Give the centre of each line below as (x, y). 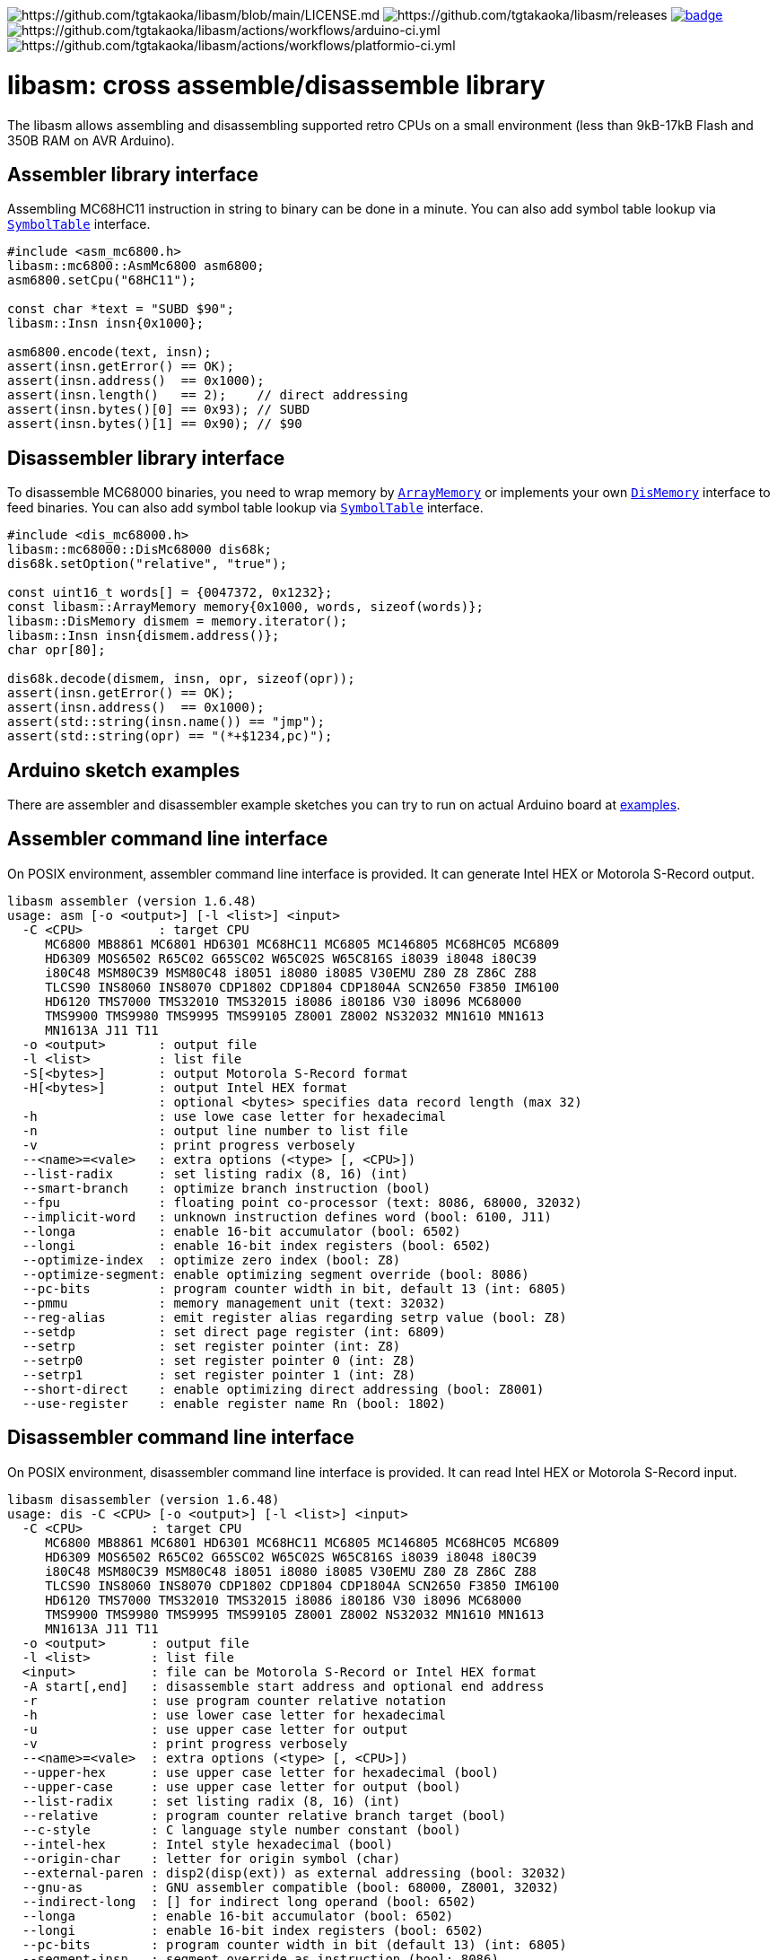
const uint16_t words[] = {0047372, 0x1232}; (170, 593)
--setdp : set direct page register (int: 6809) (234, 1331)
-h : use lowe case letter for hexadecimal (234, 1116)
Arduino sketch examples (124, 770)
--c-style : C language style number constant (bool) (241, 1829)
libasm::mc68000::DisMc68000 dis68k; (140, 550)
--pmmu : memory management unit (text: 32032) (234, 1303)
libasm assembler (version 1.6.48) (132, 901)
